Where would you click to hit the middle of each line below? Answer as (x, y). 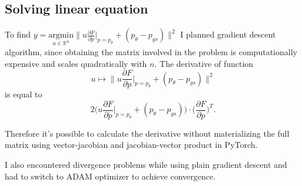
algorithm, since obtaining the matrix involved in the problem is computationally (151, 51)
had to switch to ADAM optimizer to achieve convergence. (110, 176)
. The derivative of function (204, 63)
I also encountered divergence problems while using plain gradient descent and (146, 165)
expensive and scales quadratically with (76, 63)
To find (18, 34)
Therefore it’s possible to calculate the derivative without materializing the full (147, 133)
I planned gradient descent (228, 34)
